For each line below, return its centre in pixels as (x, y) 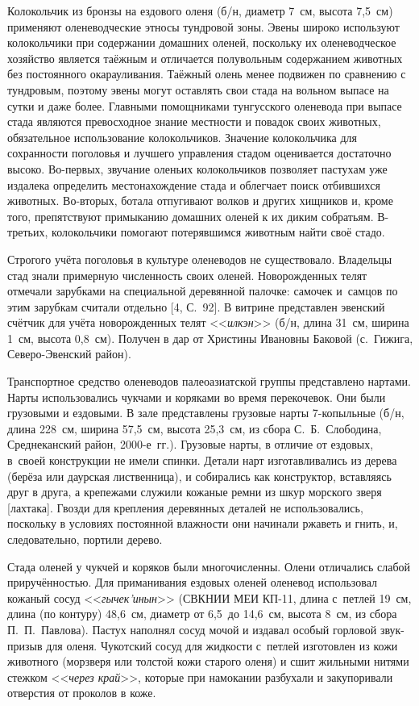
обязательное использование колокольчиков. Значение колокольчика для (182, 137)
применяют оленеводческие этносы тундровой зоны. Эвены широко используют (203, 26)
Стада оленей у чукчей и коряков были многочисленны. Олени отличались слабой (209, 566)
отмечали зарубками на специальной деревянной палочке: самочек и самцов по (203, 291)
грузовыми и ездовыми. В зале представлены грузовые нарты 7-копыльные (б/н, (206, 413)
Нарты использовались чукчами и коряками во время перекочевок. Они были (197, 397)
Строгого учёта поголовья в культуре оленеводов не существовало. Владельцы (200, 259)
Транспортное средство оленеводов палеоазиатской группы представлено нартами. (209, 381)
